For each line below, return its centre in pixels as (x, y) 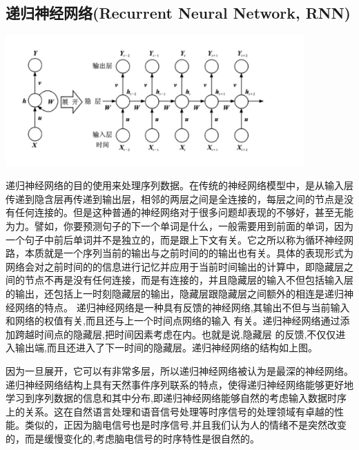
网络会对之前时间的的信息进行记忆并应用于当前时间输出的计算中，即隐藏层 (175, 266)
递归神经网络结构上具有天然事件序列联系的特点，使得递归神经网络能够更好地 (179, 384)
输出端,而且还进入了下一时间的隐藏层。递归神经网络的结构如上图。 (166, 348)
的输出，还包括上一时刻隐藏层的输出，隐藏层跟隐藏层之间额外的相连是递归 (175, 293)
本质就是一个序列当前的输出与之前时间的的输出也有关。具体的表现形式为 (189, 253)
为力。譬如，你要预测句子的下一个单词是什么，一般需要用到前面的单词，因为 (179, 226)
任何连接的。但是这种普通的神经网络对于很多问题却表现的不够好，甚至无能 (184, 212)
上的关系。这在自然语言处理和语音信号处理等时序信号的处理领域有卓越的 (170, 411)
